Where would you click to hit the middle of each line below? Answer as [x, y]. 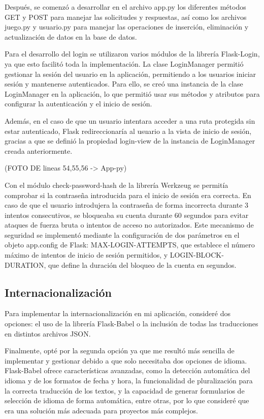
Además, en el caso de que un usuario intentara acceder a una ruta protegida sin [130, 120]
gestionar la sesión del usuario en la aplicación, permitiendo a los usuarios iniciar [130, 74]
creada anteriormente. [39, 150]
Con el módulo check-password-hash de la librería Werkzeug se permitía [117, 185]
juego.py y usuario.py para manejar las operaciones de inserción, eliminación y [127, 27]
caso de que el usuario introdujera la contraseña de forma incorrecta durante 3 [127, 205]
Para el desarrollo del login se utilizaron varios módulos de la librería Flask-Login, [132, 54]
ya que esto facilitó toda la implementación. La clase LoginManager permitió [124, 63]
